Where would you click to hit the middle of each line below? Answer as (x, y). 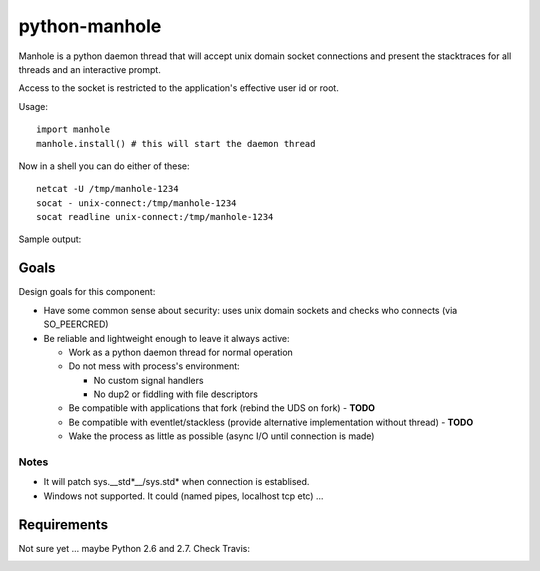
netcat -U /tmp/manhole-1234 (107, 189)
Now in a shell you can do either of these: (104, 166)
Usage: (33, 106)
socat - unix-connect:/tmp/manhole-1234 (136, 203)
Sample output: (50, 239)
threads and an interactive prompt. (90, 69)
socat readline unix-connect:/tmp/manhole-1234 (155, 217)
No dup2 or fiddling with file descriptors (176, 394)
